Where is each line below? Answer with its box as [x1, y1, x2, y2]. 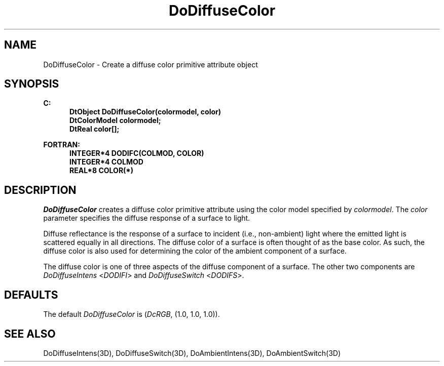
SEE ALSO [4, 327, 56, 340]
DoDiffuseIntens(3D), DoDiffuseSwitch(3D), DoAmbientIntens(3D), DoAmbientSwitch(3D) [43, 348, 341, 357]
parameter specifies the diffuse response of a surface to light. [43, 214, 250, 223]
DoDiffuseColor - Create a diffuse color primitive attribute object [43, 60, 258, 69]
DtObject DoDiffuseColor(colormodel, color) [69, 107, 221, 116]
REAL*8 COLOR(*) [69, 166, 134, 175]
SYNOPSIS [4, 77, 59, 91]
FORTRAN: [43, 140, 80, 149]
